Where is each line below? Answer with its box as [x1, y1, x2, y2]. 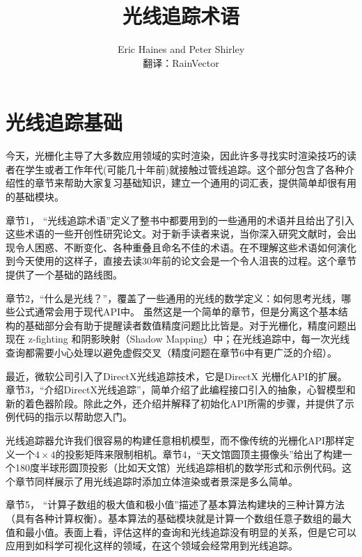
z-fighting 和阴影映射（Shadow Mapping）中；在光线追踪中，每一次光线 [28, 331, 350, 346]
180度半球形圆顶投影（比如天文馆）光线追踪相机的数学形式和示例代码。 [15, 460, 342, 475]
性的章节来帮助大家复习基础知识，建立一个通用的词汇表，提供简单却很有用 [15, 175, 356, 190]
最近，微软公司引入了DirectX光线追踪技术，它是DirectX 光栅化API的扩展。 [6, 368, 347, 383]
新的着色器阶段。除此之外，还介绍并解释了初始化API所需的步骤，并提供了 [6, 395, 345, 410]
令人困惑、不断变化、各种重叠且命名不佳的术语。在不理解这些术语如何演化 [15, 240, 356, 254]
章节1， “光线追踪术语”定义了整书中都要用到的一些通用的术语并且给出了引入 [6, 212, 354, 227]
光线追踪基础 [6, 108, 123, 136]
